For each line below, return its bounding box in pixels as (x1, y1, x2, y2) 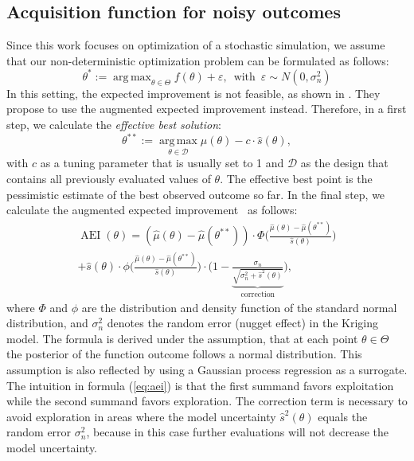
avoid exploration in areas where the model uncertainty (6, 408, 276, 424)
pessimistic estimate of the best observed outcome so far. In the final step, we (6, 186, 385, 202)
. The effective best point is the (220, 170, 373, 186)
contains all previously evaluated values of (6, 170, 211, 186)
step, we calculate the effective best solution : (6, 116, 221, 133)
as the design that (300, 154, 389, 171)
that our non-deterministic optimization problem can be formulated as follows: (6, 52, 389, 68)
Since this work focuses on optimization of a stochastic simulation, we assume (6, 37, 385, 53)
